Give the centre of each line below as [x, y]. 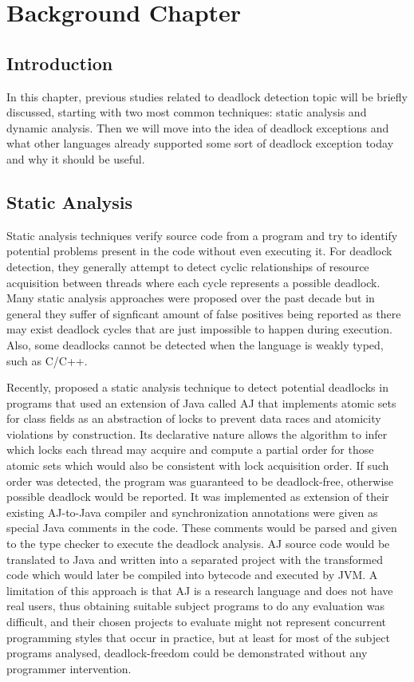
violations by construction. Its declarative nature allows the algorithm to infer [197, 434]
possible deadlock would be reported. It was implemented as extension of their [198, 497]
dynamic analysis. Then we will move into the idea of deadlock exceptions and [198, 127]
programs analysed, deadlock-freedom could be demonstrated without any [187, 653]
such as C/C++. [47, 360]
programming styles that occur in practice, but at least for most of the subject [198, 637]
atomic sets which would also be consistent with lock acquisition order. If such [198, 465]
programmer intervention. [69, 668]
